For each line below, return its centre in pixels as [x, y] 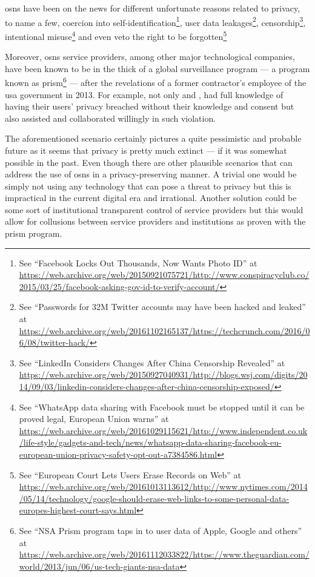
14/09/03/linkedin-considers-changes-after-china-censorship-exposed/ [147, 386]
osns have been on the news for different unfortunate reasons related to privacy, [153, 8]
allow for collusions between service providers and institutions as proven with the [155, 221]
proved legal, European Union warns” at [94, 419]
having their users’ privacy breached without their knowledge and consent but [150, 106]
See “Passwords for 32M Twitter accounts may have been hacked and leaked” [162, 307]
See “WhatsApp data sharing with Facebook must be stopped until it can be [162, 407]
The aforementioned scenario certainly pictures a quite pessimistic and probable [153, 138]
